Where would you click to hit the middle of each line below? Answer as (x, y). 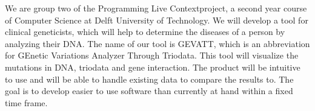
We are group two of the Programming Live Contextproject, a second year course (156, 8)
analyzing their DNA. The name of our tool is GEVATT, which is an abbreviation (157, 43)
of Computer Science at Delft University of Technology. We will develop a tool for (157, 20)
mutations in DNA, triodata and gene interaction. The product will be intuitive (153, 67)
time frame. (26, 102)
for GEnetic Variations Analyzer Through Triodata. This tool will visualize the (152, 55)
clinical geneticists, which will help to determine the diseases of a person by (145, 32)
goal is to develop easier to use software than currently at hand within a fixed (149, 91)
